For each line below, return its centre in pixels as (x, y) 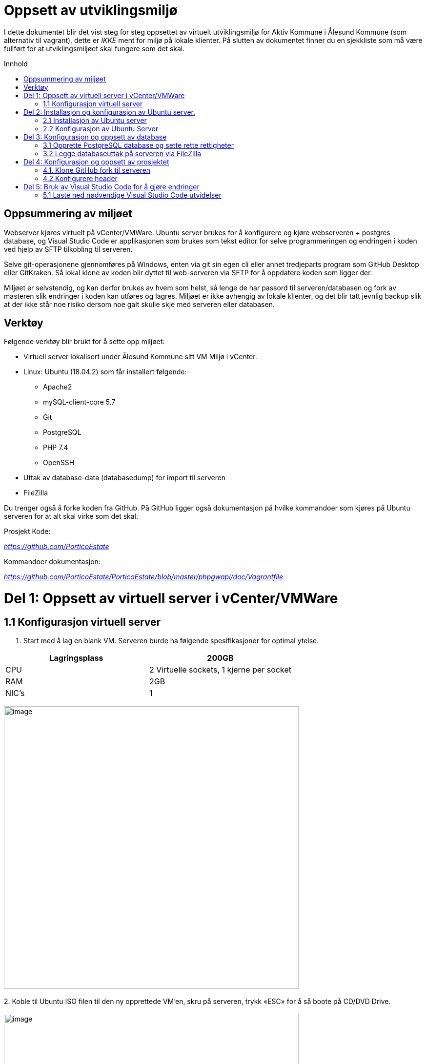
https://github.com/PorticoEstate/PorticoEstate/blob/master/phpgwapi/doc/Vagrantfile (144, 577)
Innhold (16, 63)
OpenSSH (59, 463)
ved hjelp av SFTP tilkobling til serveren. (68, 249)
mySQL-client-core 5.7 (79, 402)
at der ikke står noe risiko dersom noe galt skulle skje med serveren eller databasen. (139, 304)
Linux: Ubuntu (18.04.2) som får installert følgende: (105, 372)
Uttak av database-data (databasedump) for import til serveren (125, 478)
